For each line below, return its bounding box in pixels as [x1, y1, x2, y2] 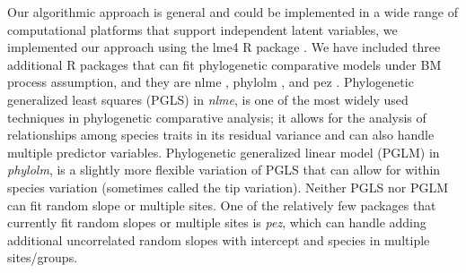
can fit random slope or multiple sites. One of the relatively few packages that [7, 195, 436, 214]
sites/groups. [7, 248, 78, 267]
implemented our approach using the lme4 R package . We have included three [7, 38, 441, 56]
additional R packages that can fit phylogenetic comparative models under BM [7, 55, 442, 73]
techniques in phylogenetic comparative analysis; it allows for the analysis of [7, 107, 426, 126]
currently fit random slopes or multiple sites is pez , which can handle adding [7, 213, 426, 232]
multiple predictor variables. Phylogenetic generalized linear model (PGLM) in [7, 142, 440, 161]
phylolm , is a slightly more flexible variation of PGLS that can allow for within [7, 160, 441, 179]
